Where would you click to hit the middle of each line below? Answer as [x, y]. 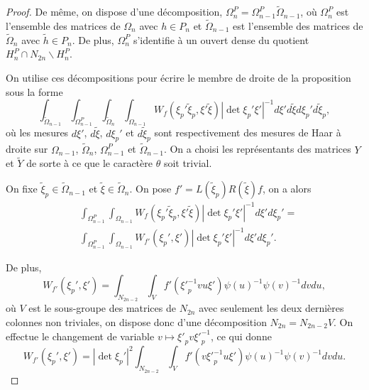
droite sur [27, 149]
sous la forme [34, 91]
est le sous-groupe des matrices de [102, 308]
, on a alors [287, 189]
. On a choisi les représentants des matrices [257, 149]
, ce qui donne [241, 336]
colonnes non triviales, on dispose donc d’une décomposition [136, 321]
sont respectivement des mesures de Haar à [248, 132]
